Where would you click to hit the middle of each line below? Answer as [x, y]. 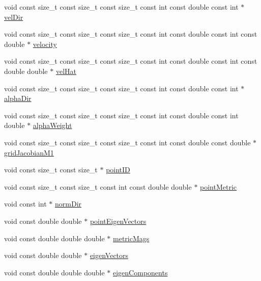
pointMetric [219, 186]
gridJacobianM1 [29, 152]
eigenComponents [140, 272]
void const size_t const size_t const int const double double [98, 186]
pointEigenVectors [118, 221]
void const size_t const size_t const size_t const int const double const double [127, 142]
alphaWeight [52, 125]
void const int [25, 204]
